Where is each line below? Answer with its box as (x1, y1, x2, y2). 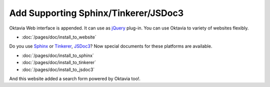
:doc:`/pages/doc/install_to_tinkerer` (21, 59, 96, 65)
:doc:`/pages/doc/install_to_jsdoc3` (21, 66, 95, 72)
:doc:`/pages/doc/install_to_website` (21, 34, 97, 40)
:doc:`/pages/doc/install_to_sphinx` (21, 52, 94, 58)
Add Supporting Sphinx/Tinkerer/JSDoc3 (9, 7, 184, 18)
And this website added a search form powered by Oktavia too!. (9, 75, 141, 81)
